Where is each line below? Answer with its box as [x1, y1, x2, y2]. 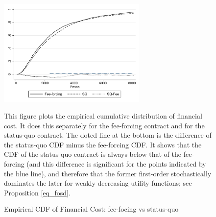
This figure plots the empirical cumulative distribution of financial [4, 111, 202, 121]
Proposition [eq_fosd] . [4, 187, 71, 197]
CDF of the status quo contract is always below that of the [4, 149, 181, 159]
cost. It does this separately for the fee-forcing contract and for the [4, 120, 205, 130]
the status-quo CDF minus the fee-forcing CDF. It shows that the [4, 139, 202, 149]
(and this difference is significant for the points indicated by [26, 158, 206, 169]
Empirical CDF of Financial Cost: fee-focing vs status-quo [4, 204, 179, 214]
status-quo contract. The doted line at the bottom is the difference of [4, 130, 212, 140]
